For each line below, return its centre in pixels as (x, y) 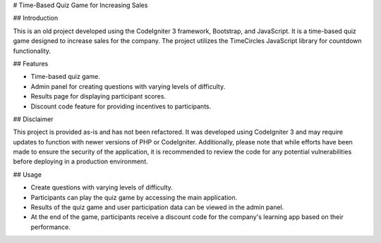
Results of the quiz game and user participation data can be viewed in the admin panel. (157, 207)
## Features (31, 63)
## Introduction (36, 18)
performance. (50, 227)
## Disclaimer (33, 119)
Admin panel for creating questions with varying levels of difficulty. (128, 86)
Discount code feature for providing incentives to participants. (121, 106)
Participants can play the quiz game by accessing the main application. (134, 197)
